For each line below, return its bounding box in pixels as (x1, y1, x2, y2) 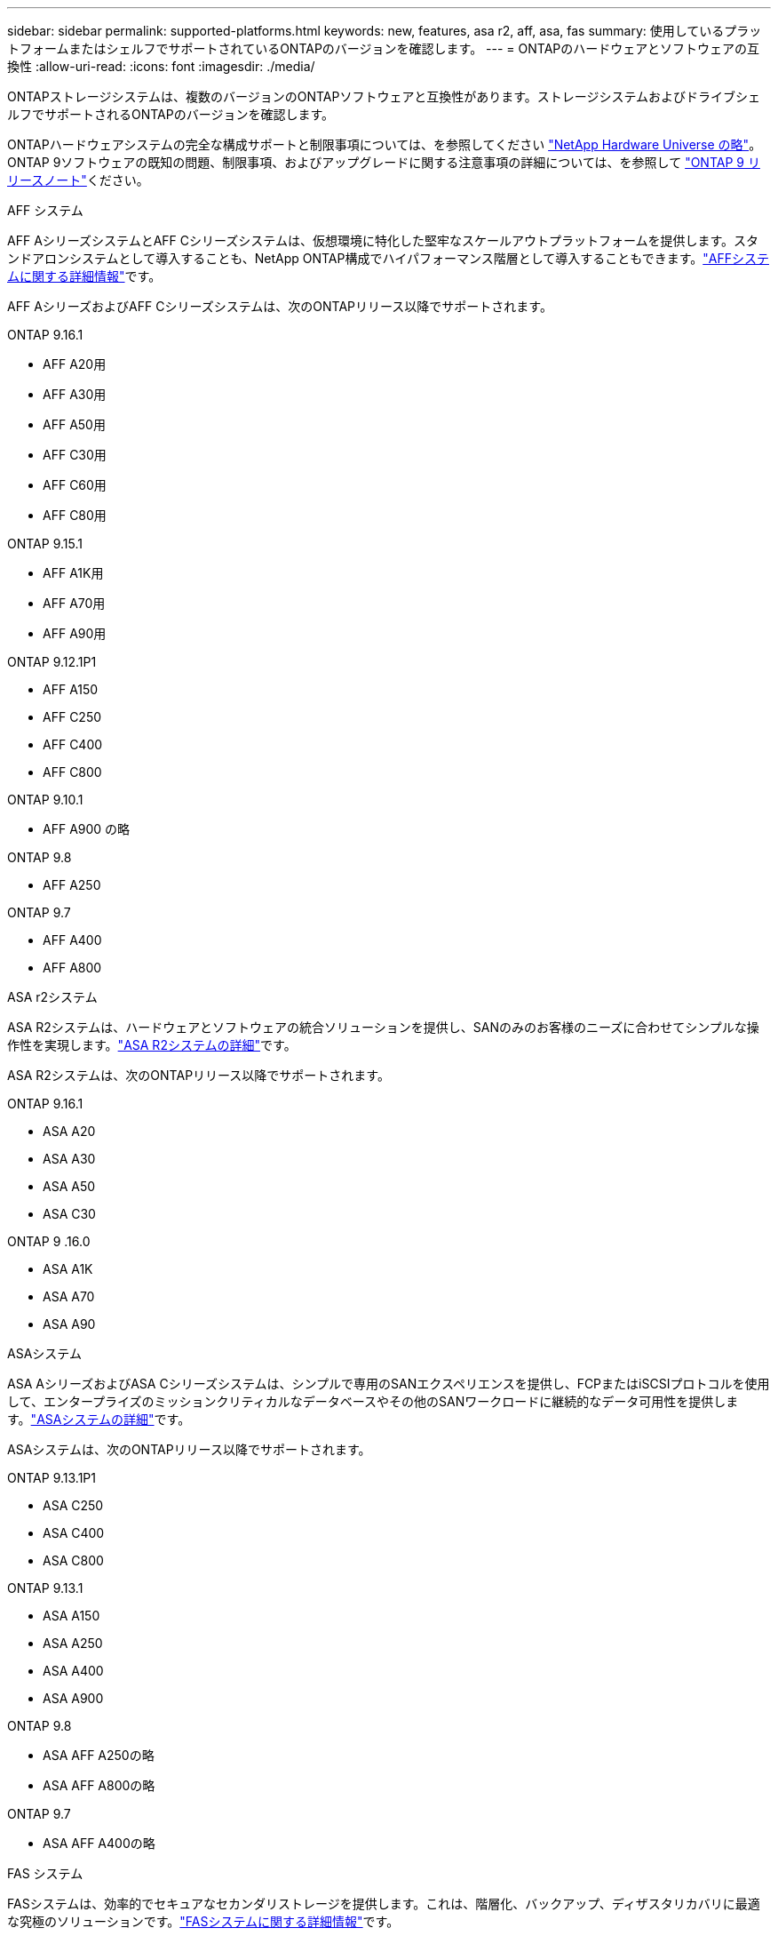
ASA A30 (43, 1151, 96, 1166)
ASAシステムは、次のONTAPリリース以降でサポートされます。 (7, 1442, 371, 1457)
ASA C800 (43, 1553, 104, 1568)
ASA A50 (43, 1179, 96, 1194)
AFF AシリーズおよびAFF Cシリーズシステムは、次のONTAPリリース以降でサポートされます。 (7, 299, 552, 314)
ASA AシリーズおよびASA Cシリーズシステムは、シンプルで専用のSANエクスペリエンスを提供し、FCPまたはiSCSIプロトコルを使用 (7, 1376, 770, 1391)
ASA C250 (43, 1498, 104, 1513)
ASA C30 (43, 1206, 96, 1221)
